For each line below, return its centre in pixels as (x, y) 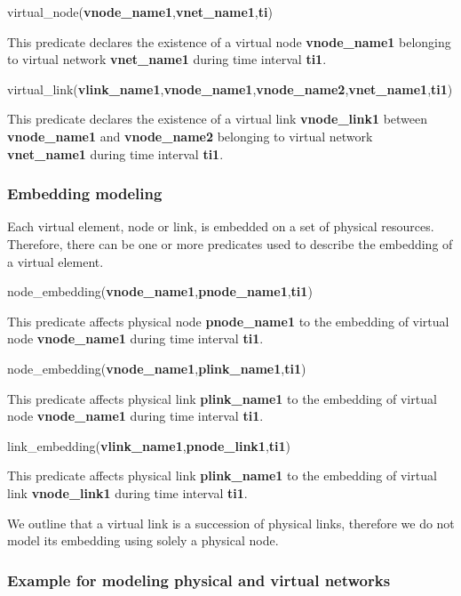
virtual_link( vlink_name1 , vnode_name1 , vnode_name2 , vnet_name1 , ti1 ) (230, 89)
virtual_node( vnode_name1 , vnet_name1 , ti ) (140, 12)
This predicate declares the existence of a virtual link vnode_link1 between (218, 119)
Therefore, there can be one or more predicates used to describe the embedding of (230, 243)
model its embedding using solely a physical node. (143, 540)
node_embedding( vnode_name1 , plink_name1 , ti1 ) (157, 368)
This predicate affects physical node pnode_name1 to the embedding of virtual (228, 321)
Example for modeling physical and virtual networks (199, 580)
